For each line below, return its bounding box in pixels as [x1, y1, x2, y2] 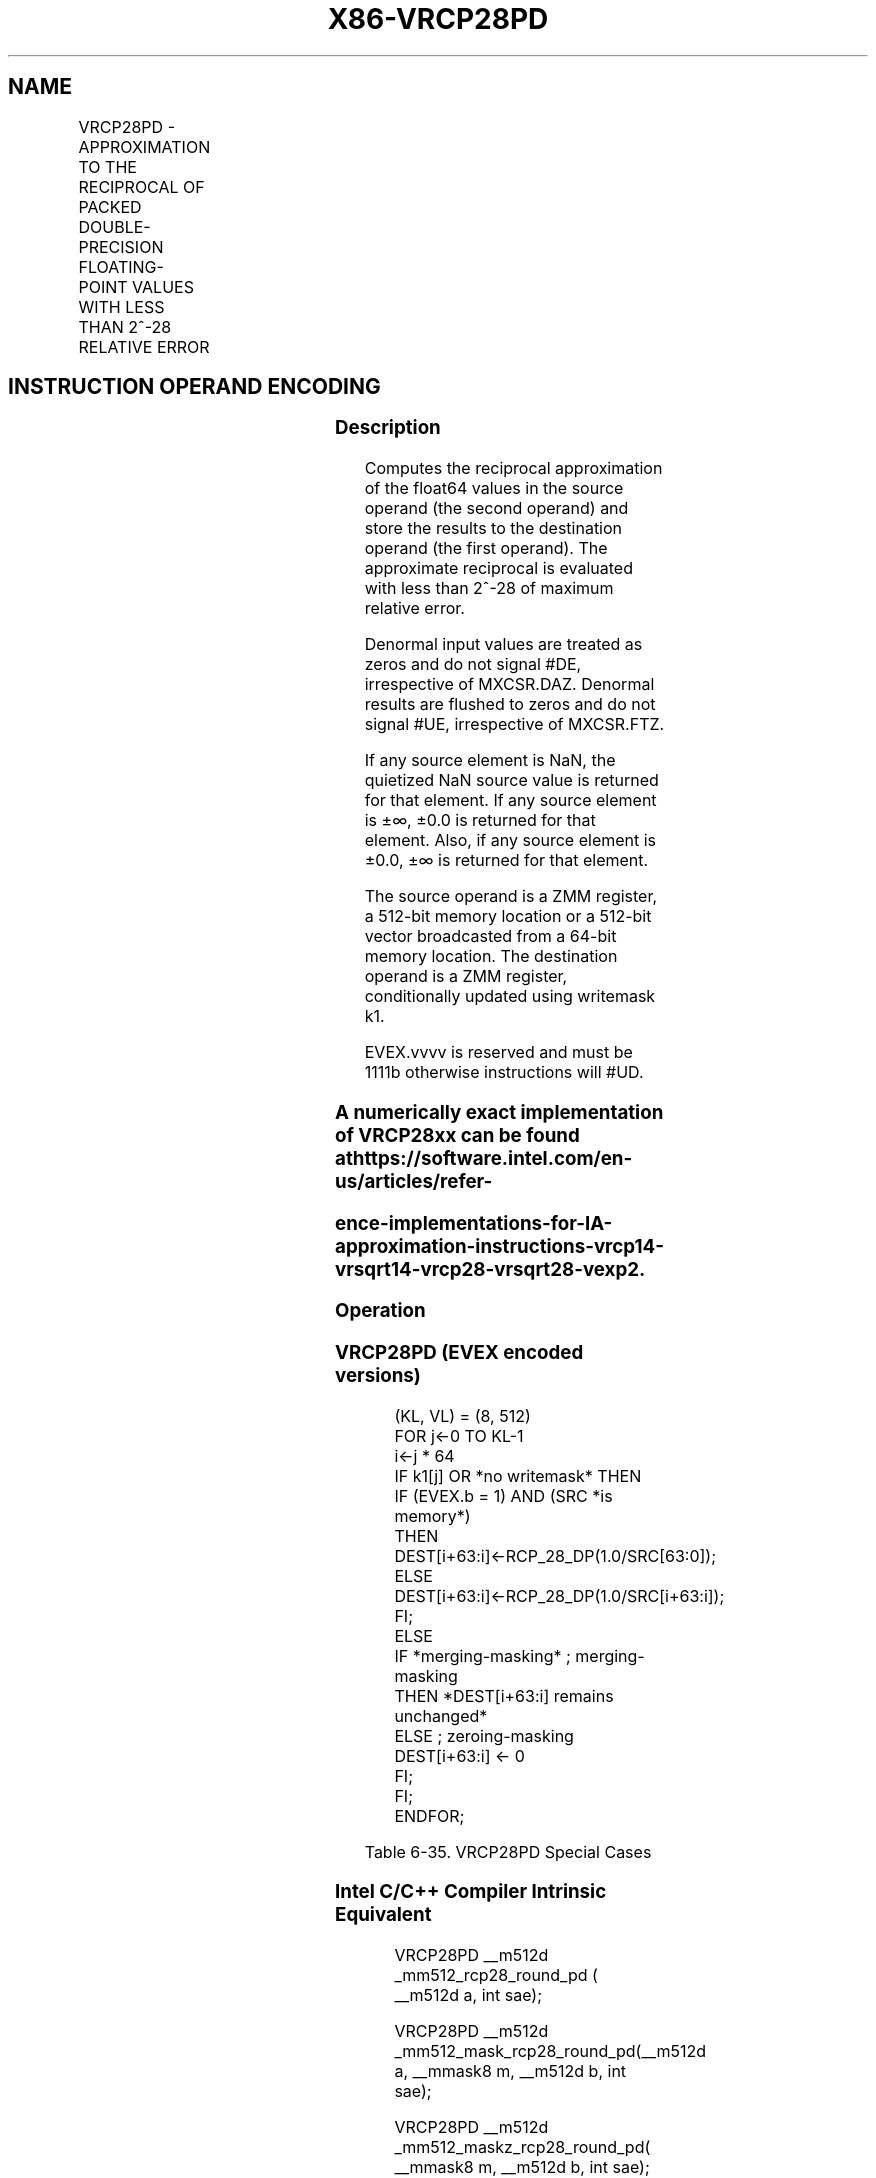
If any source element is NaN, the [364, 750, 616, 771]
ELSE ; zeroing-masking [394, 1725, 574, 1746]
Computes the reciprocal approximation [364, 458, 663, 479]
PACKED [78, 196, 142, 217]
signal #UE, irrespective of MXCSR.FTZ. [364, 714, 665, 735]
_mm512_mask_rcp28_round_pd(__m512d [394, 2041, 707, 2062]
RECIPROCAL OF [78, 176, 205, 197]
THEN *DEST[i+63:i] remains [394, 1685, 614, 1706]
